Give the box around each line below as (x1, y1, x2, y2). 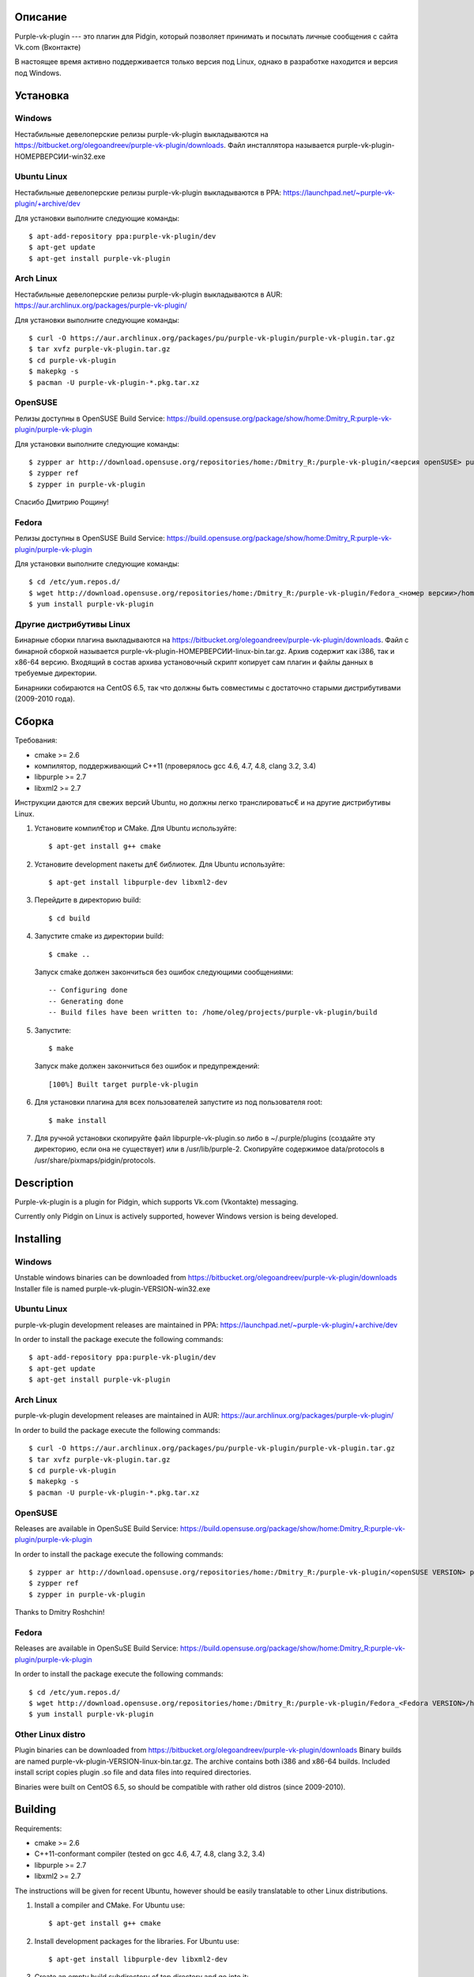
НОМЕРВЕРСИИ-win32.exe (14, 151, 106, 161)
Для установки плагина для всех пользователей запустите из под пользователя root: (34, 1098, 323, 1107)
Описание (14, 10, 67, 24)
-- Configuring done (48, 985, 128, 995)
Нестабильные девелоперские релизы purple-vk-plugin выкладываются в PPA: (14, 187, 282, 197)
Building (14, 1803, 57, 1816)
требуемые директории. (14, 668, 97, 678)
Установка (14, 89, 70, 102)
